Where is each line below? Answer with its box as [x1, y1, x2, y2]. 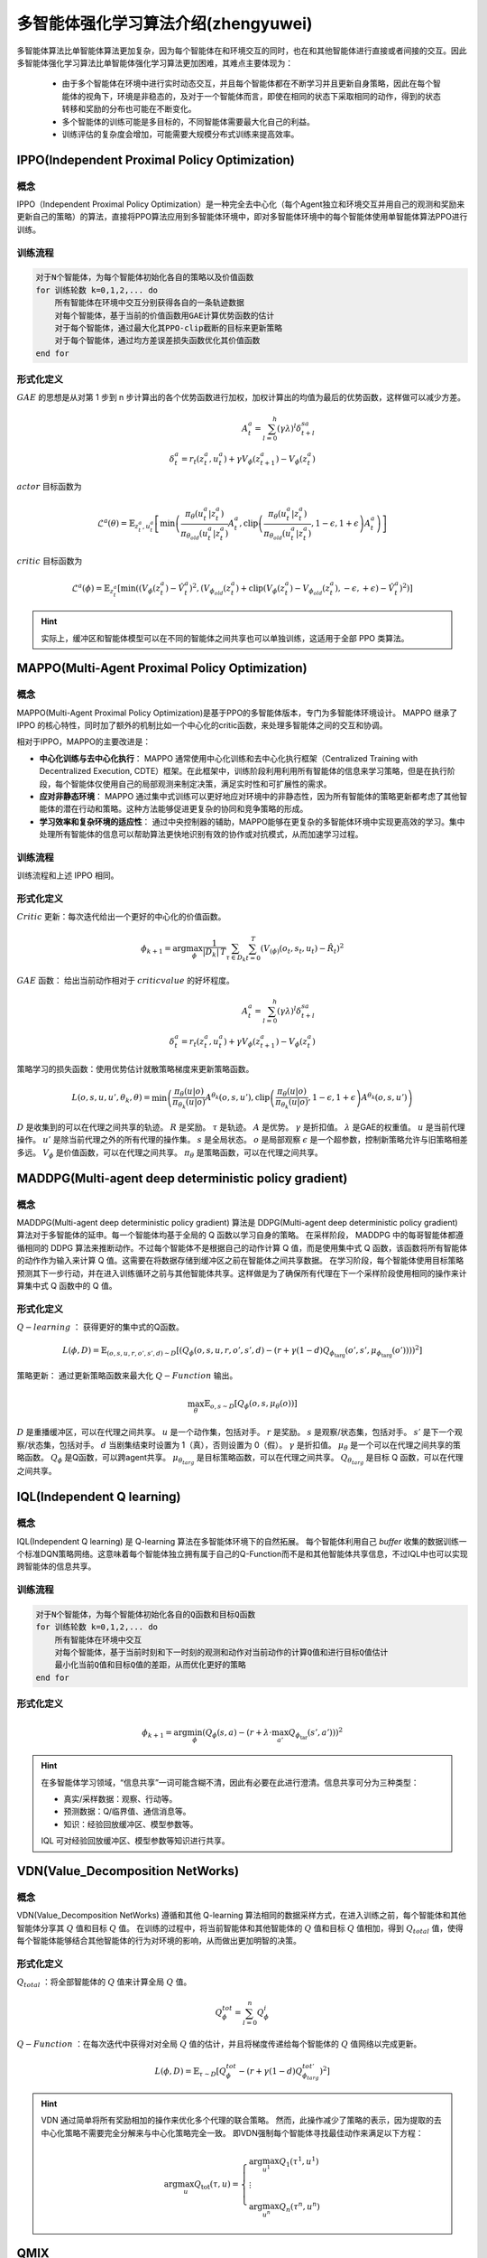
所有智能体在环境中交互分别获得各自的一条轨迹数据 [54, 298, 245, 308]
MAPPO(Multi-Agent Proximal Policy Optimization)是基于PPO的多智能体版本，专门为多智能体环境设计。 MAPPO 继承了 [16, 707, 458, 718]
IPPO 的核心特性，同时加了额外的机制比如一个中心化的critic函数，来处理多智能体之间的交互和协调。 [16, 720, 388, 731]
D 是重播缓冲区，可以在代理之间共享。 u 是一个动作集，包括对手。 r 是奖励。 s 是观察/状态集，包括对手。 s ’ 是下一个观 [16, 1427, 464, 1438]
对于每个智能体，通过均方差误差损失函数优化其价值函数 [54, 335, 261, 346]
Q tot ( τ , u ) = [194, 2179, 239, 2191]
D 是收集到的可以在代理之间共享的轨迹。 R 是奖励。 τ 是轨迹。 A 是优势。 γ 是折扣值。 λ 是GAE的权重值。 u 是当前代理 [16, 1122, 465, 1133]
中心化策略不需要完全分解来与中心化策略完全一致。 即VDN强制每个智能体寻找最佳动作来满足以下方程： [41, 2127, 424, 2138]
